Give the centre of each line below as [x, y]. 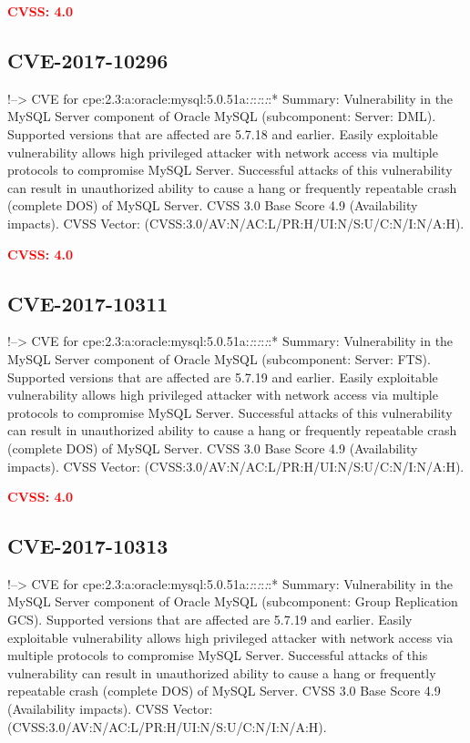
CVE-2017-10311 [88, 303]
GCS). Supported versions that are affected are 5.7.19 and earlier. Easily [210, 620]
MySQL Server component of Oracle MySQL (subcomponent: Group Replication [233, 601]
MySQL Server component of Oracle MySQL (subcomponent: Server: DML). [222, 116]
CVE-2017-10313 [88, 546]
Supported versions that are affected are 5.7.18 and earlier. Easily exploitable [223, 133]
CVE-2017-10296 [88, 60]
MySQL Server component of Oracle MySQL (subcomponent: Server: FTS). [219, 358]
